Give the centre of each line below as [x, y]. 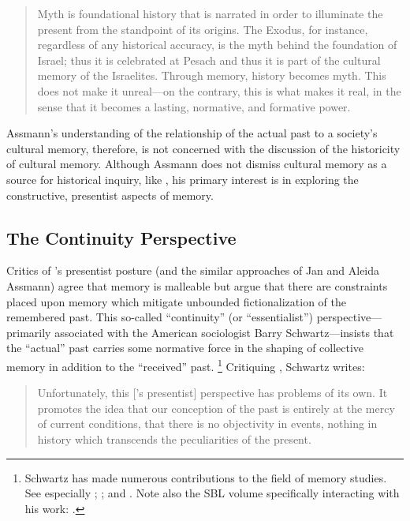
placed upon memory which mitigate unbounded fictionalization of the [176, 301]
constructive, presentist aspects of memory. [110, 195]
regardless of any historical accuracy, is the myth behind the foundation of [217, 45]
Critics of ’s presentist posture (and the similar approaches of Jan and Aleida [193, 270]
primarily [29, 332]
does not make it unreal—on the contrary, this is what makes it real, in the [219, 90]
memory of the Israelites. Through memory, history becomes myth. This [212, 75]
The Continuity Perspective [121, 237]
